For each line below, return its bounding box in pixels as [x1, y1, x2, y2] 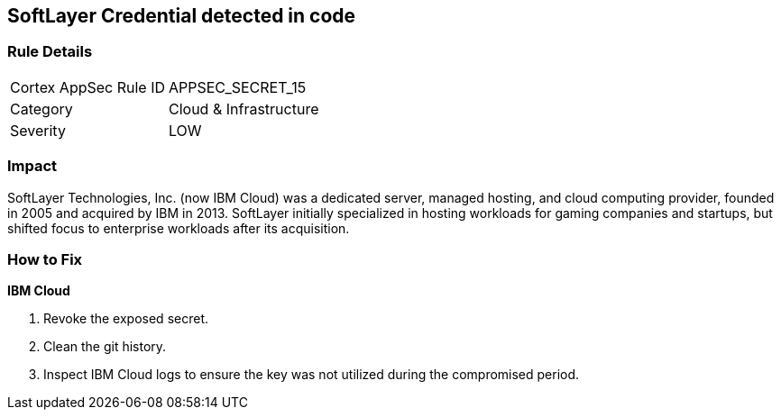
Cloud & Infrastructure [169, 99, 319, 118]
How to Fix [7, 249, 83, 268]
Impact [7, 157, 58, 176]
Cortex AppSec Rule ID [10, 77, 166, 96]
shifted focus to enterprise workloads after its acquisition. [7, 220, 350, 236]
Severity [10, 121, 66, 140]
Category [10, 99, 73, 118]
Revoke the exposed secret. [43, 311, 208, 327]
